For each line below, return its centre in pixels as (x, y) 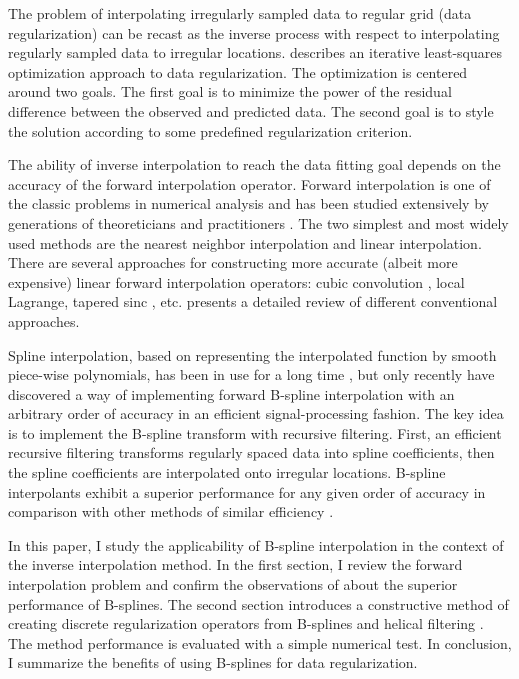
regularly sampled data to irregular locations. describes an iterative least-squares (255, 52)
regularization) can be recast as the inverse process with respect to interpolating (254, 32)
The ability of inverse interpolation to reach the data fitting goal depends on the (254, 164)
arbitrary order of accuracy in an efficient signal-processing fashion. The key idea (256, 413)
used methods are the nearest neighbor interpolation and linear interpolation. (245, 242)
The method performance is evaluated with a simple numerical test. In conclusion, (260, 642)
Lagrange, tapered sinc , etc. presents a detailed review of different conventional (253, 301)
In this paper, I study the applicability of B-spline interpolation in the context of (256, 544)
